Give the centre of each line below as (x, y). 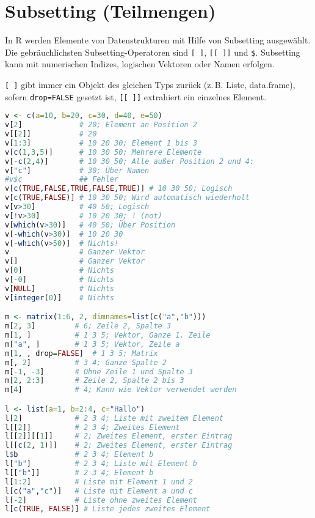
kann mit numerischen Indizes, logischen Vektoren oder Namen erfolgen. (140, 64)
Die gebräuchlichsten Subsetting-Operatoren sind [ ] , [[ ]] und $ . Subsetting (153, 52)
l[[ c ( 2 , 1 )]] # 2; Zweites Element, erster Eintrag (119, 446)
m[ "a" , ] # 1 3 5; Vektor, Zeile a (92, 344)
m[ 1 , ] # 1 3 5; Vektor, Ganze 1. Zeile (108, 335)
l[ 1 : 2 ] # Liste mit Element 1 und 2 (99, 482)
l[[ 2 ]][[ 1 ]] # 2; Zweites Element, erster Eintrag (119, 436)
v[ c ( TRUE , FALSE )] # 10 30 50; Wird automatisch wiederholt (127, 198)
